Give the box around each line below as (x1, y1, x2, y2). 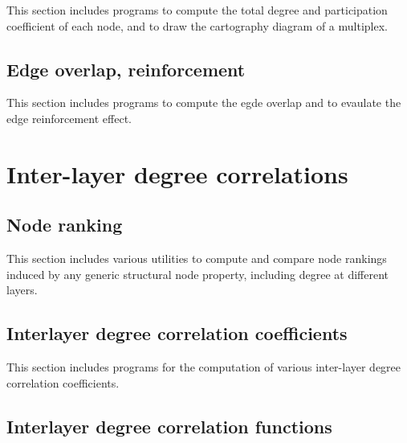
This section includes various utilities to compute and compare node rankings (6, 250, 387, 267)
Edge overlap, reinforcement (6, 56, 246, 81)
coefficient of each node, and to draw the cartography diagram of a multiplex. (6, 17, 388, 34)
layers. (6, 281, 38, 298)
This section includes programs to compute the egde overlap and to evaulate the (6, 94, 401, 111)
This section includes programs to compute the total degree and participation (6, 2, 388, 18)
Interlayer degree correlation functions (6, 413, 332, 438)
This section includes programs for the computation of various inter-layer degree (6, 359, 401, 375)
